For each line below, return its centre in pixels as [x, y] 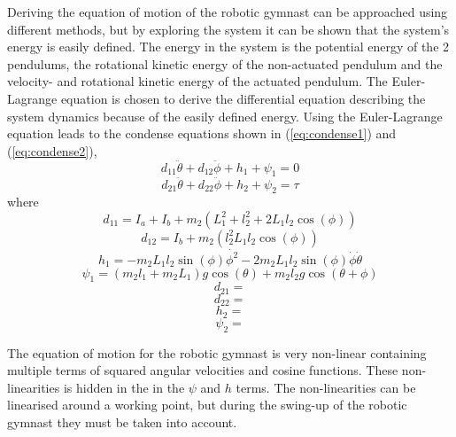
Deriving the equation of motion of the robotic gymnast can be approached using [228, 12]
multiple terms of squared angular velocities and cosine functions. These [203, 370]
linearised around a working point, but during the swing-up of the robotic [207, 405]
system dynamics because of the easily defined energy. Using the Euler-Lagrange [225, 116]
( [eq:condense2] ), [52, 150]
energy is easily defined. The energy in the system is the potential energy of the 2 [228, 47]
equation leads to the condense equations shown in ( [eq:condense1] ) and [202, 133]
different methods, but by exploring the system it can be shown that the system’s [228, 29]
